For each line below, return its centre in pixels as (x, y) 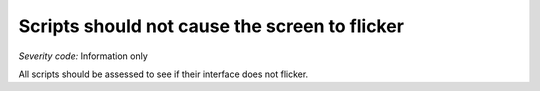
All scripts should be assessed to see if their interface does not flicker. (163, 74)
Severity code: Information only (83, 56)
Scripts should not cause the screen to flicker (211, 26)
